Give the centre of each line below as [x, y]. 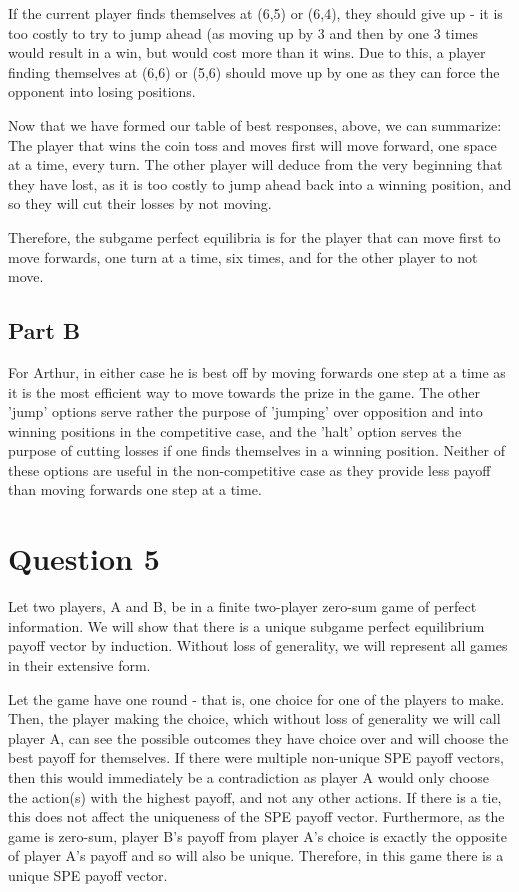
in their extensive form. [79, 664]
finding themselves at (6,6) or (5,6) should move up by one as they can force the [254, 71]
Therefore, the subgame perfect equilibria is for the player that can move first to [254, 236]
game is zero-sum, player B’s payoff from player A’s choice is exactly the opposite [257, 835]
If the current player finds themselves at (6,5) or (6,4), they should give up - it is [255, 13]
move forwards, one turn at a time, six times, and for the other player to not [243, 256]
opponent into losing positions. [102, 91]
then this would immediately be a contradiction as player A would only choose [248, 776]
